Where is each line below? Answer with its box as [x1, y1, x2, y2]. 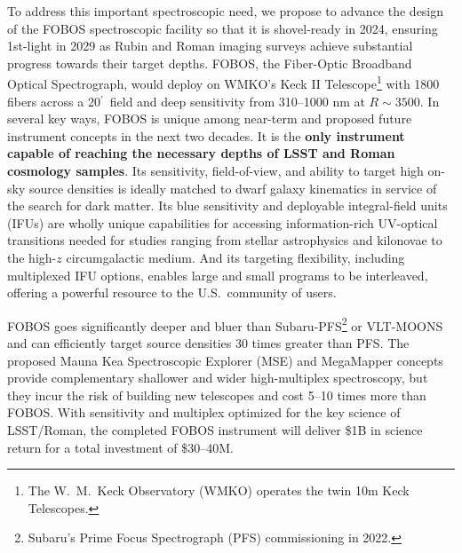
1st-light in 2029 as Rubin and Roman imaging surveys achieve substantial [7, 36, 413, 55]
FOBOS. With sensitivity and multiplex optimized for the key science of [7, 403, 401, 422]
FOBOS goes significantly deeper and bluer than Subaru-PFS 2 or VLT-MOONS [7, 313, 443, 335]
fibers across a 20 [7, 91, 100, 110]
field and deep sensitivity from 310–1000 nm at [109, 91, 365, 110]
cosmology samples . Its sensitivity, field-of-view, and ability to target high [7, 162, 424, 179]
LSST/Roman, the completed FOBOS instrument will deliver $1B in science [7, 420, 423, 438]
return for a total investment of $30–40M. [7, 438, 234, 456]
